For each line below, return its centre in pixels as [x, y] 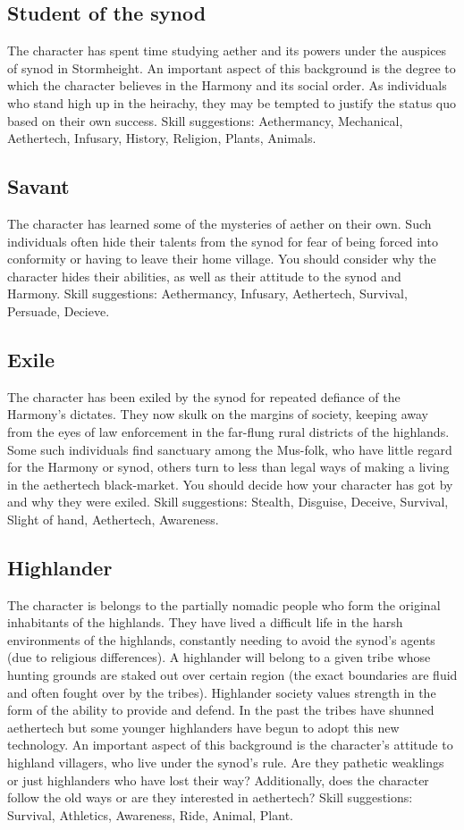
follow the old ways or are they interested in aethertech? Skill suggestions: [210, 797]
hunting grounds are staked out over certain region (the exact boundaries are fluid [232, 675]
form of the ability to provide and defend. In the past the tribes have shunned [221, 710]
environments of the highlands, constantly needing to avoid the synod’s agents [221, 639]
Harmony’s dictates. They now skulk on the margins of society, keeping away [218, 414]
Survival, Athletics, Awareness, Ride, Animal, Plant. [150, 814]
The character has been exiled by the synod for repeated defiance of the [204, 396]
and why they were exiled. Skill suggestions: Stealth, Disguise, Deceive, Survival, [228, 502]
